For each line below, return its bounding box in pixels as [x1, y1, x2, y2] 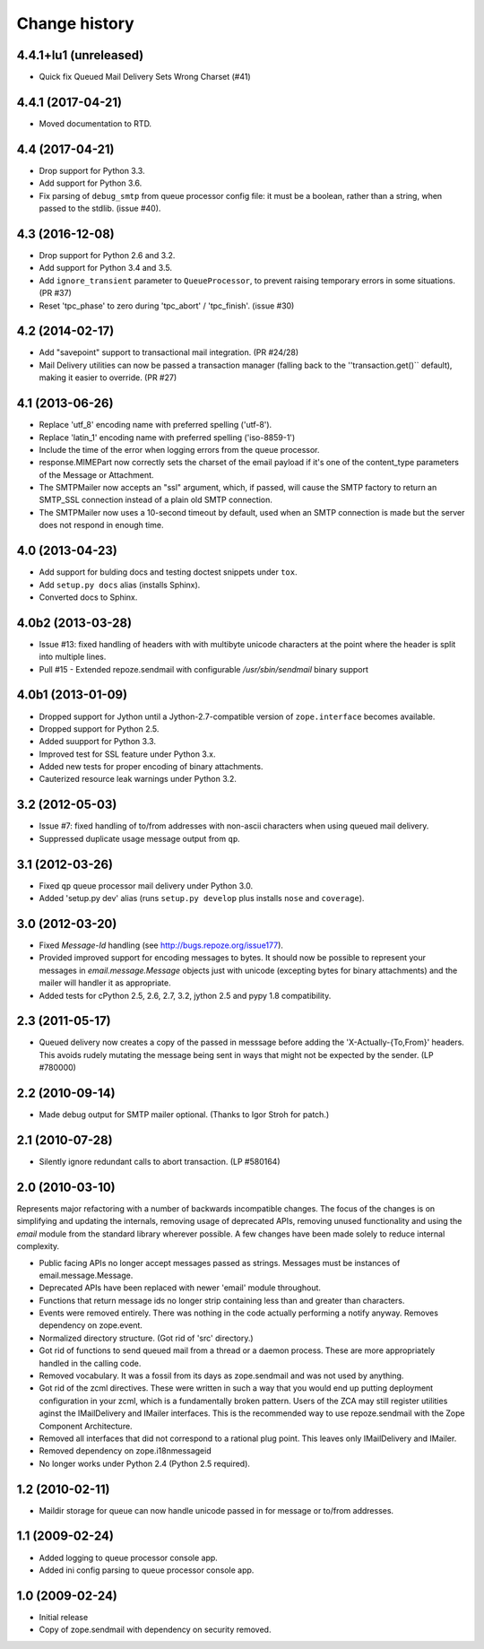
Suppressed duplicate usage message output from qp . [39, 833, 241, 844]
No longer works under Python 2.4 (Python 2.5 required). [39, 1458, 251, 1469]
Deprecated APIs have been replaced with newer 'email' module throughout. [39, 1282, 322, 1293]
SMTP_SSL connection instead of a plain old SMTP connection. [39, 494, 272, 506]
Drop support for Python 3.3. [39, 165, 145, 176]
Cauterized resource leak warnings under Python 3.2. [39, 774, 238, 785]
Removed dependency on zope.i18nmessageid [39, 1445, 212, 1456]
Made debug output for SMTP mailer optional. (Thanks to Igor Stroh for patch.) [39, 1109, 330, 1120]
